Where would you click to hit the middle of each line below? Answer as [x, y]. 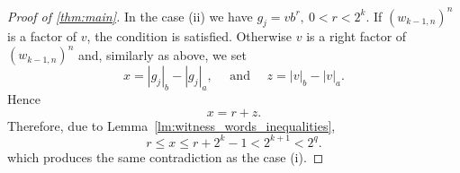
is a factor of [42, 36]
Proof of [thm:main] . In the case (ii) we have [130, 16]
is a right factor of [356, 36]
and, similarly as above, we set [162, 54]
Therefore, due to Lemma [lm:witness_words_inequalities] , [171, 125]
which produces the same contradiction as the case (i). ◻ [166, 156]
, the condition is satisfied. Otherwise [189, 36]
